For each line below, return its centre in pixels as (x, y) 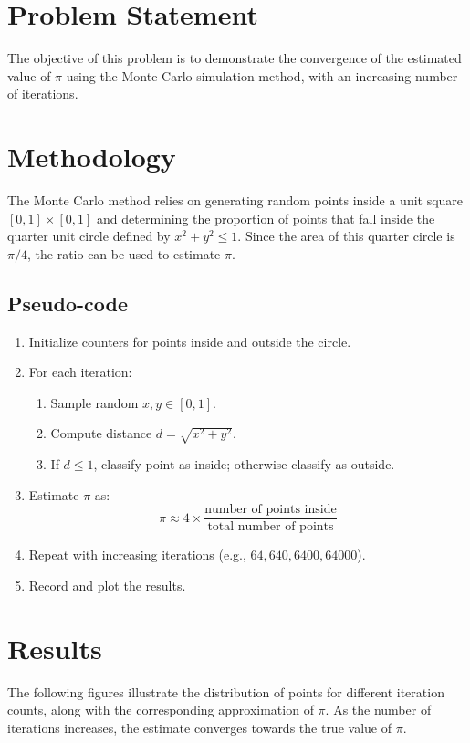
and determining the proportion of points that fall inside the (266, 218)
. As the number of (378, 710)
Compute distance (101, 433)
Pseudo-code (68, 303)
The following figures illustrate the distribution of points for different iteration (226, 691)
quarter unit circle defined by (89, 236)
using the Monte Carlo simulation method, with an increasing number (262, 75)
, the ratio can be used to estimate (124, 253)
